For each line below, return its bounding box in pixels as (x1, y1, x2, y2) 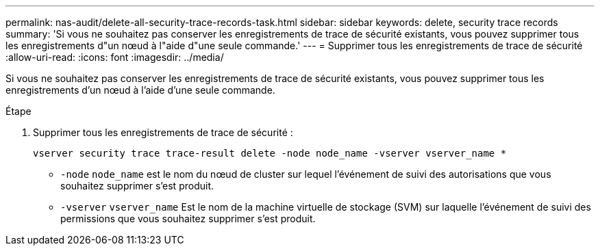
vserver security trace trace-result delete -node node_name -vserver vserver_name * (33, 148, 507, 159)
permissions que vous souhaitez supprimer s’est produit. (60, 213, 316, 224)
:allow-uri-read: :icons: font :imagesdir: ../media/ (5, 51, 224, 63)
